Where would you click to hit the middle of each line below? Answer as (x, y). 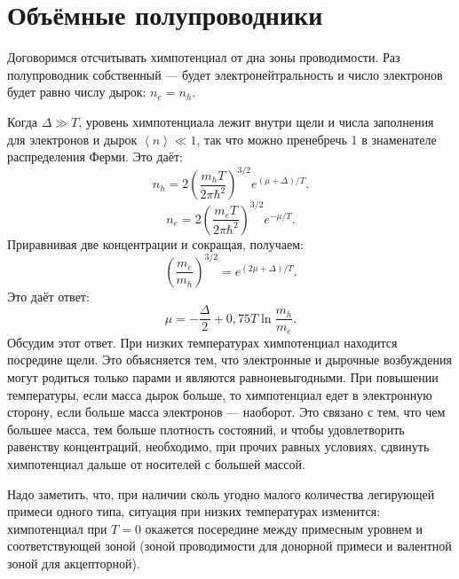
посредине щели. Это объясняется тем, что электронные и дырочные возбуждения (229, 360)
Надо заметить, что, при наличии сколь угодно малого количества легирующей (221, 493)
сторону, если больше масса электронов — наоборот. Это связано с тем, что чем (226, 412)
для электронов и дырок (72, 139)
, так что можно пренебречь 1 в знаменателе (317, 139)
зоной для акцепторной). (74, 563)
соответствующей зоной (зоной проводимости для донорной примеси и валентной (229, 546)
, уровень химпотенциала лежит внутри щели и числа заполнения (256, 121)
